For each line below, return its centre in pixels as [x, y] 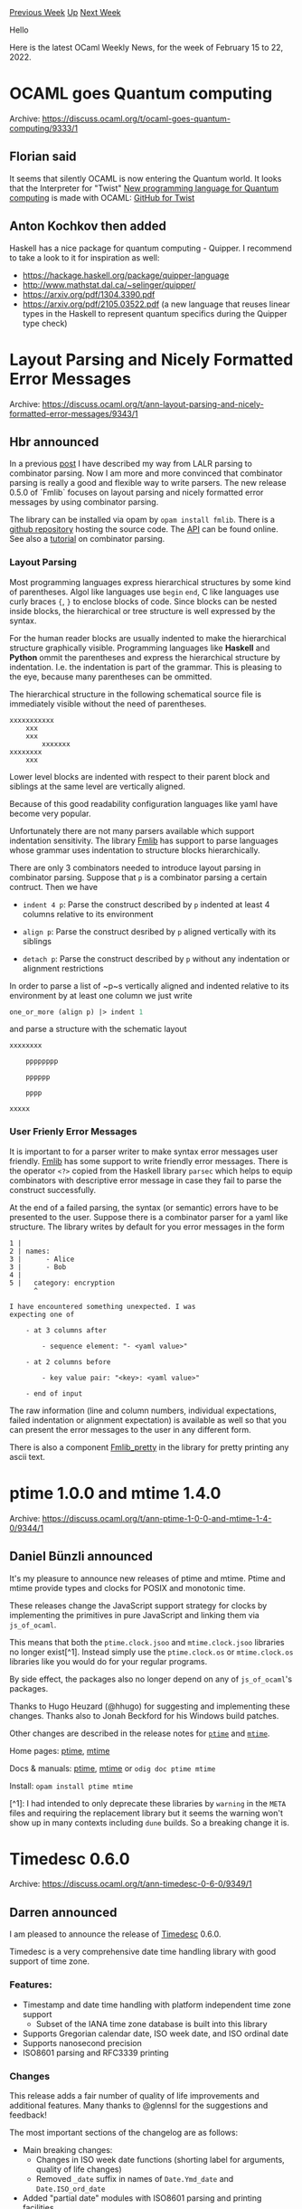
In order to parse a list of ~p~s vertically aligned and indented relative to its [149, 986]
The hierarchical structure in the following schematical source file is [136, 694]
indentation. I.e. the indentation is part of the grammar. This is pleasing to [146, 667]
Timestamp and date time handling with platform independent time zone [157, 2005]
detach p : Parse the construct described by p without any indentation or [156, 958]
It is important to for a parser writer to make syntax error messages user [144, 1152]
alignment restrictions [63, 968]
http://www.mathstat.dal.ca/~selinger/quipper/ [109, 284]
